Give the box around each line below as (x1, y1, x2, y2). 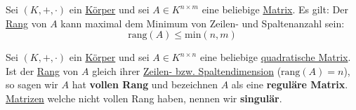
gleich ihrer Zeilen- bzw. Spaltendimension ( (92, 63, 282, 78)
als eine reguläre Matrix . (231, 77, 348, 92)
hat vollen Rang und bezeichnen (72, 77, 218, 92)
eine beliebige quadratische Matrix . (199, 50, 351, 64)
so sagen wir (6, 77, 58, 92)
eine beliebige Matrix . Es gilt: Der (202, 2, 348, 16)
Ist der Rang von (6, 63, 79, 78)
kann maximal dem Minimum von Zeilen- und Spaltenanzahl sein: (60, 15, 345, 30)
